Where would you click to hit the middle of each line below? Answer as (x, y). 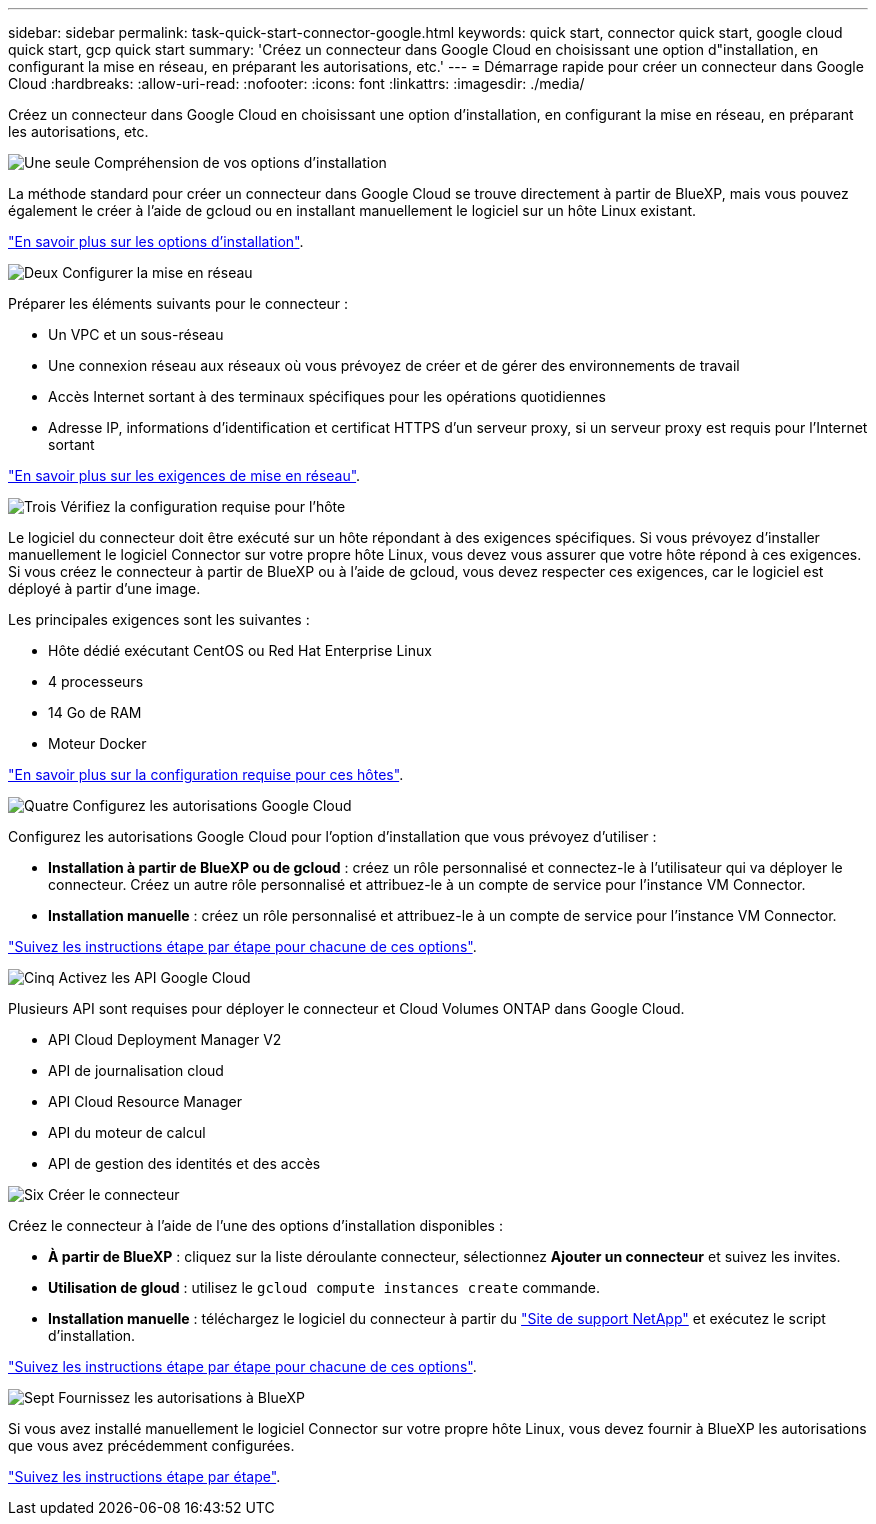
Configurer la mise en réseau (157, 272)
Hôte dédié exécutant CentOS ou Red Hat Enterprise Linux (240, 650)
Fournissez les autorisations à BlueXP (181, 1397)
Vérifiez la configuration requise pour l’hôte (203, 506)
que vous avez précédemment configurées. (151, 1445)
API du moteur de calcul (127, 1132)
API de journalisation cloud (136, 1070)
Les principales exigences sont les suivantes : (159, 619)
